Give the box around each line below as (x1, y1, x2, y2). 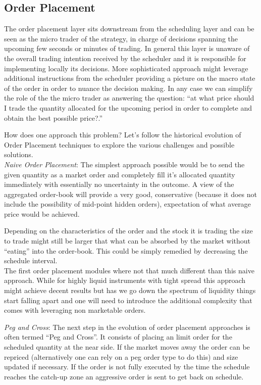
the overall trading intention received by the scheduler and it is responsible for (4, 53, 246, 63)
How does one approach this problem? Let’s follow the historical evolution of (4, 129, 241, 140)
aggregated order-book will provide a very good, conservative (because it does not (4, 188, 257, 199)
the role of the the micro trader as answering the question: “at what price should (4, 92, 254, 103)
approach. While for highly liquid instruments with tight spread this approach (4, 275, 246, 285)
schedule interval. (4, 255, 58, 266)
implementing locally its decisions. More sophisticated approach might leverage (4, 63, 248, 73)
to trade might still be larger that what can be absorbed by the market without (4, 235, 251, 246)
